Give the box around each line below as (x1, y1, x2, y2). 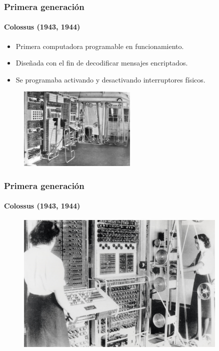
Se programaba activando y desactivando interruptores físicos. (15, 74, 205, 84)
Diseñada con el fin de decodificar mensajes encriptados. (15, 57, 188, 68)
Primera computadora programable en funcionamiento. (15, 40, 184, 51)
